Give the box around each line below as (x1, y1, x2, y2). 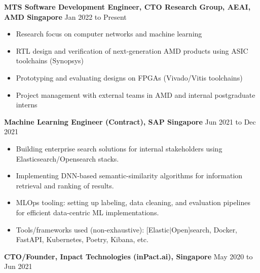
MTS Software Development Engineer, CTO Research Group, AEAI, (4, 2, 251, 12)
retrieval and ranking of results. (16, 180, 114, 190)
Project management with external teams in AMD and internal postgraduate (16, 89, 255, 100)
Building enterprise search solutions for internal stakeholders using (16, 143, 222, 153)
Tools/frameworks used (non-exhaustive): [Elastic (16, 224, 170, 235)
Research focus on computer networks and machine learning (16, 28, 202, 39)
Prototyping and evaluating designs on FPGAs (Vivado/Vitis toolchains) (16, 72, 243, 83)
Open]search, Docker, (171, 224, 238, 235)
